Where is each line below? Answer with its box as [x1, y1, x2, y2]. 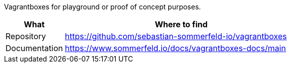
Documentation [5, 43, 63, 53]
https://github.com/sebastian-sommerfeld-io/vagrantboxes [65, 31, 287, 41]
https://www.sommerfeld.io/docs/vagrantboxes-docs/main [65, 43, 286, 53]
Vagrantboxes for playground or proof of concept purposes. [4, 2, 201, 11]
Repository [5, 31, 46, 41]
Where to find [155, 19, 208, 29]
